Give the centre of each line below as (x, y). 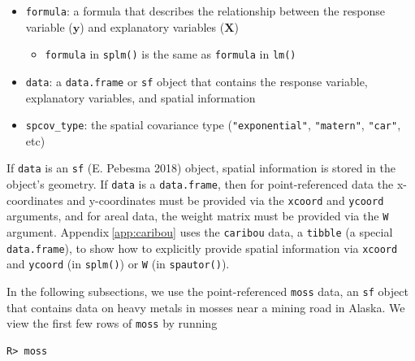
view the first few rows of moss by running (112, 323)
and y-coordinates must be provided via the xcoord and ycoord (225, 200)
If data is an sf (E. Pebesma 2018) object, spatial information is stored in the (201, 168)
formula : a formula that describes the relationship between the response (205, 11)
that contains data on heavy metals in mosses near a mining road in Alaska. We (206, 307)
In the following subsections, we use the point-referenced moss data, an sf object (207, 291)
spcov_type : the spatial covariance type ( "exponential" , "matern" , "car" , (213, 125)
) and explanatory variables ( (152, 26)
